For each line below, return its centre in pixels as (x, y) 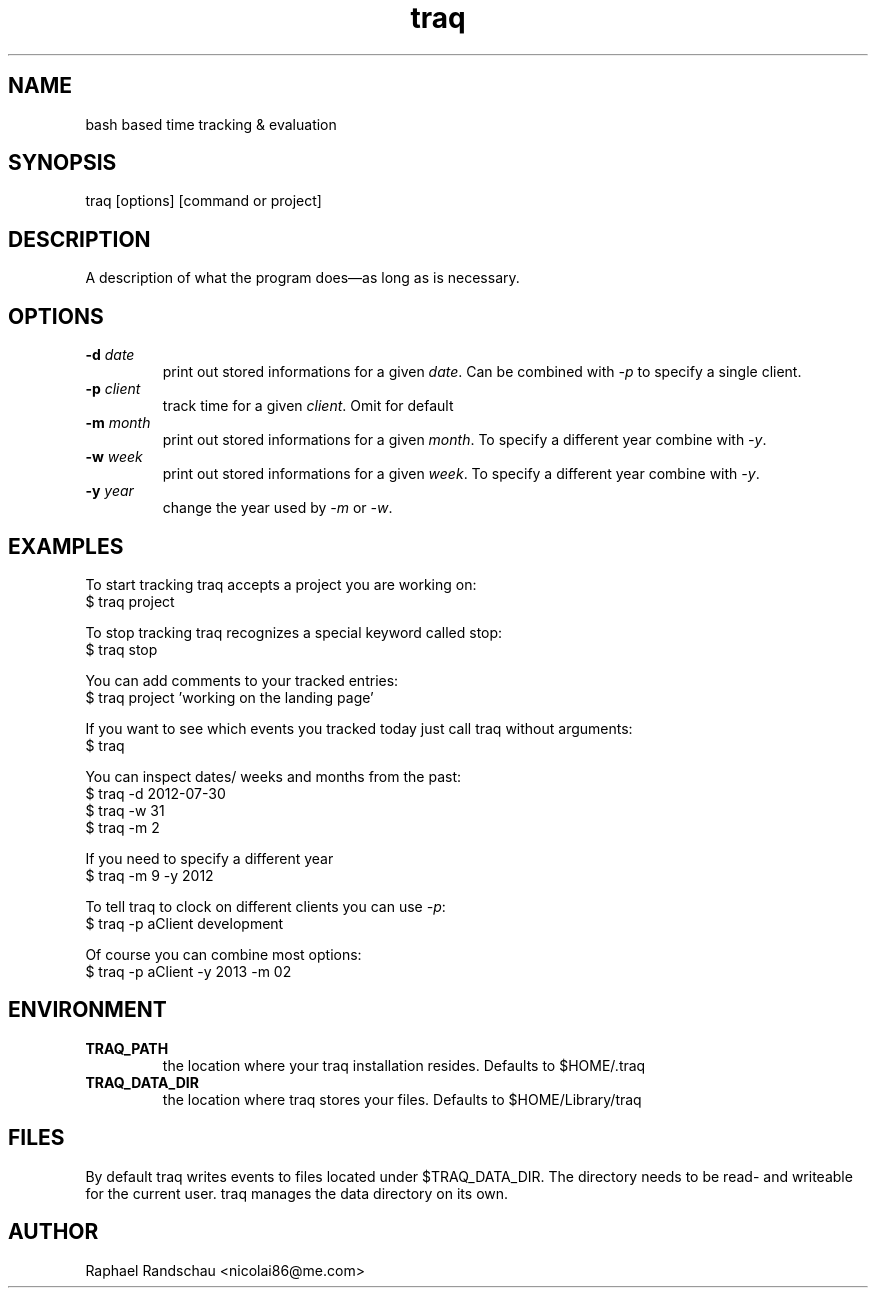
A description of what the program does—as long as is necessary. (302, 278)
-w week (114, 457)
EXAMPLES (66, 546)
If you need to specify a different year (209, 858)
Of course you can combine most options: (223, 954)
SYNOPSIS (62, 163)
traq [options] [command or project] (203, 201)
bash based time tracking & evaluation (211, 124)
